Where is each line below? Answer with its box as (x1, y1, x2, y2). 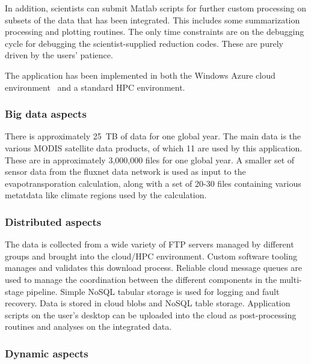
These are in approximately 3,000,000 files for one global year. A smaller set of (5, 153, 295, 166)
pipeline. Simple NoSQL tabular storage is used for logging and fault (26, 285, 280, 297)
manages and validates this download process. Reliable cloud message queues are (5, 261, 302, 274)
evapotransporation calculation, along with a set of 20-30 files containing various (5, 177, 301, 189)
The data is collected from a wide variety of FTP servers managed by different (5, 238, 294, 250)
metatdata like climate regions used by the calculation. (5, 189, 207, 201)
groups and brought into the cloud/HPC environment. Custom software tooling (5, 249, 297, 262)
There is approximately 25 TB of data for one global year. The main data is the (5, 130, 301, 142)
